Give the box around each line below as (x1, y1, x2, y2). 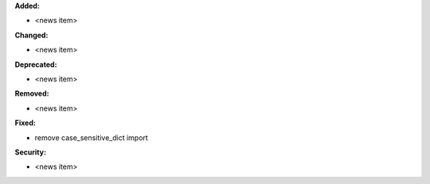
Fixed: (14, 118, 36, 127)
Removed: (14, 88, 49, 99)
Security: (14, 147, 47, 157)
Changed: (14, 30, 49, 40)
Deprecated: (14, 60, 57, 69)
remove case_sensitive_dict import (34, 132, 149, 143)
